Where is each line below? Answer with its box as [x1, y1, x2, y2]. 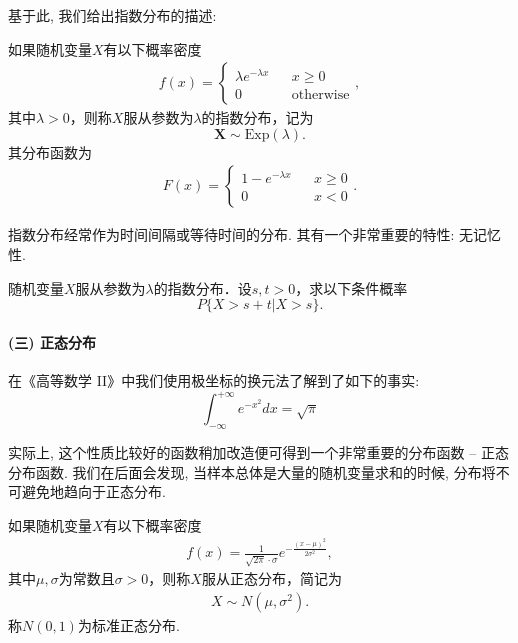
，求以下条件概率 [295, 277, 408, 298]
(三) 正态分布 [8, 331, 96, 352]
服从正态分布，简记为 [201, 568, 342, 589]
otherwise [291, 87, 350, 102]
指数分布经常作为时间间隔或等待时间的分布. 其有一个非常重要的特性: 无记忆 [8, 224, 502, 245]
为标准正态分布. [77, 614, 180, 635]
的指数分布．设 [153, 277, 252, 298]
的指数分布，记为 [201, 107, 314, 128]
